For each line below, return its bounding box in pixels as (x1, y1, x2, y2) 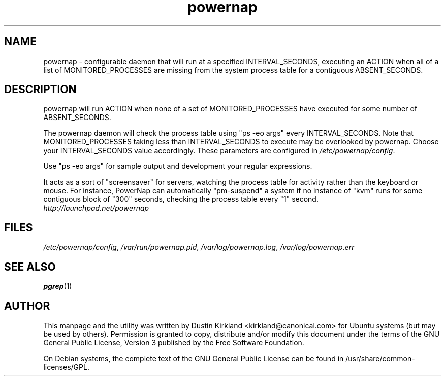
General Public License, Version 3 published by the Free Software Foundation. (43, 338, 304, 347)
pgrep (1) (43, 282, 72, 291)
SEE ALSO (4, 260, 56, 273)
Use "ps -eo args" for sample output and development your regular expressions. (43, 162, 312, 171)
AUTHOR (4, 299, 50, 312)
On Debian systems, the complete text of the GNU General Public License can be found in (43, 354, 344, 363)
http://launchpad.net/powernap (43, 203, 149, 213)
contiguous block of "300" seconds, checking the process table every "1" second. (43, 195, 319, 204)
